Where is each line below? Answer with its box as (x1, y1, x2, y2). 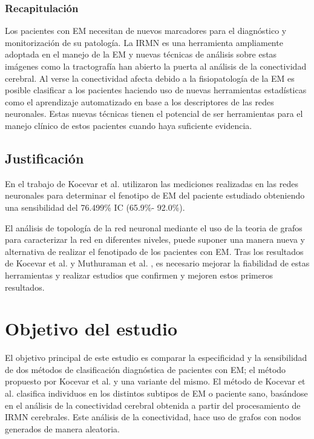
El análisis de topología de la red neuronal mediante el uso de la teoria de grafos (5, 221, 303, 234)
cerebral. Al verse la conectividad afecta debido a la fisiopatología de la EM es (5, 71, 295, 84)
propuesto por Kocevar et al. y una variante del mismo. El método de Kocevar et (5, 375, 306, 388)
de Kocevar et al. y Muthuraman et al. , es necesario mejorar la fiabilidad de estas (5, 257, 310, 269)
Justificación (5, 148, 84, 167)
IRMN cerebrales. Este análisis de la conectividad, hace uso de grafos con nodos (5, 411, 301, 423)
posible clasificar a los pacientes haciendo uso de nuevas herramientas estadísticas (5, 84, 307, 96)
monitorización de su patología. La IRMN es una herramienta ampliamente (5, 36, 283, 48)
